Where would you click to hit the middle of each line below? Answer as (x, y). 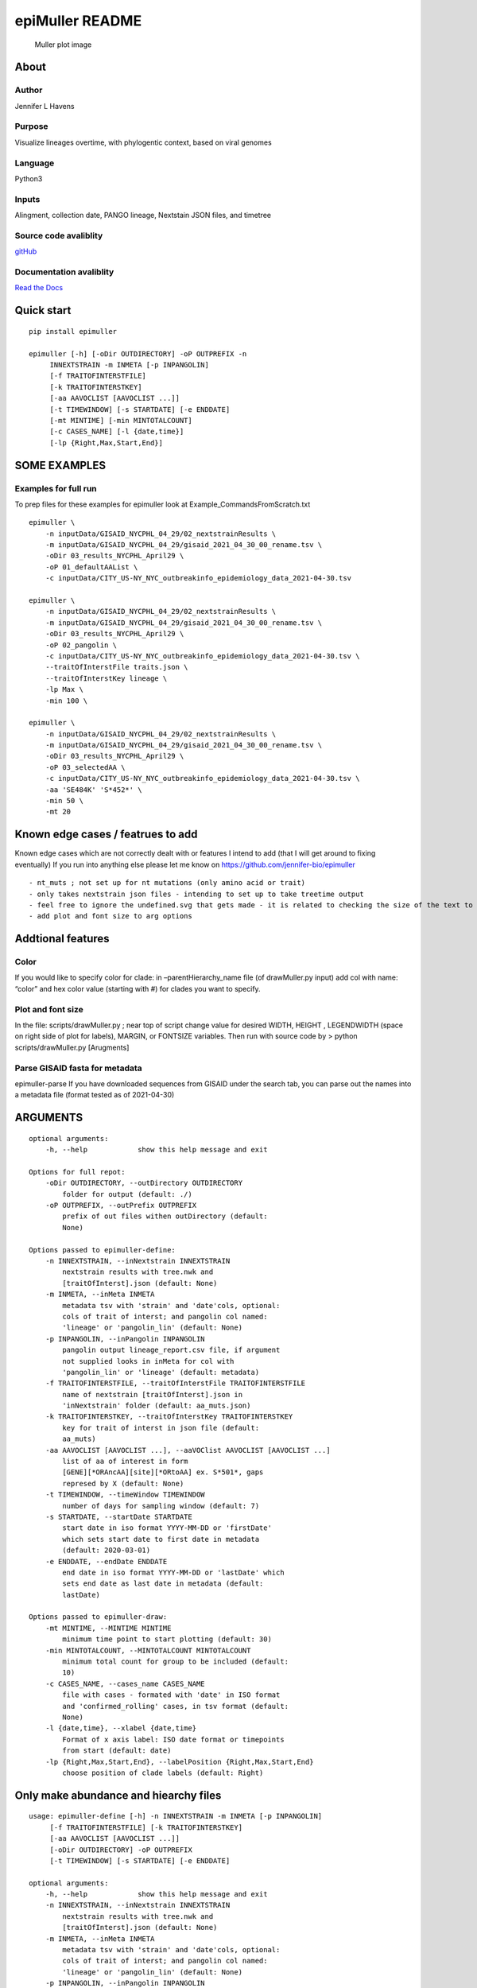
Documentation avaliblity (64, 272)
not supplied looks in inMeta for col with (148, 1361)
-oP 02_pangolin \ (81, 645)
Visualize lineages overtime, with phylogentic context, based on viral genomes (143, 142)
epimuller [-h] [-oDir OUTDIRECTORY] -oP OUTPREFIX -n (138, 353)
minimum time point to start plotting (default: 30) (167, 1639)
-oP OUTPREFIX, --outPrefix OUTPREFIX (121, 1206)
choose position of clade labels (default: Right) (163, 1773)
